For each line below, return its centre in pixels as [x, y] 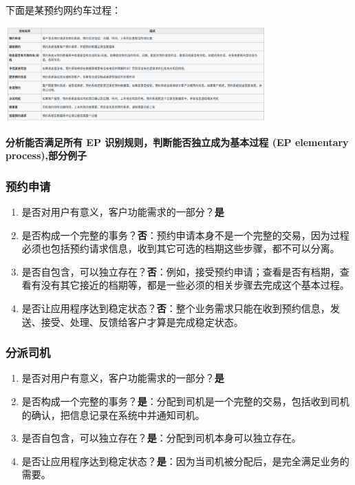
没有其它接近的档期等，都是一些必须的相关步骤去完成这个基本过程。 [195, 285]
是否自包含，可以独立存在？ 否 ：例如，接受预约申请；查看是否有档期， [181, 271]
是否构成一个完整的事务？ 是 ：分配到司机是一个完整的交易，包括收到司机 [185, 401]
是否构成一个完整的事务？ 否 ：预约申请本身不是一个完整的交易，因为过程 [185, 235]
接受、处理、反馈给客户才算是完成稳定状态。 [142, 321]
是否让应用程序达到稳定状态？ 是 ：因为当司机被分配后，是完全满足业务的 [185, 461]
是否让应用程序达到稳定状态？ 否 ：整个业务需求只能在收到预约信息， [176, 308]
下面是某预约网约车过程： [63, 10]
